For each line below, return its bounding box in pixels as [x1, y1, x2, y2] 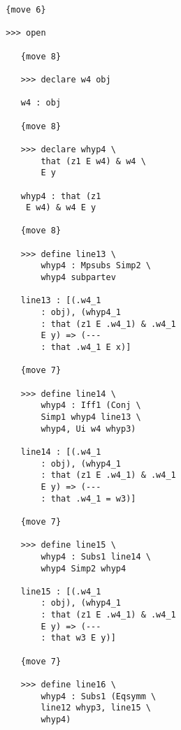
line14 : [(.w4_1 [20, 446, 101, 457]
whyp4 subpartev [41, 272, 116, 283]
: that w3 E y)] [41, 633, 116, 643]
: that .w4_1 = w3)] [41, 493, 136, 504]
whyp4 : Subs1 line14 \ [41, 551, 151, 562]
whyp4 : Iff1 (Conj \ [41, 400, 141, 411]
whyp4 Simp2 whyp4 [41, 563, 126, 574]
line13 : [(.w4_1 [20, 295, 101, 306]
